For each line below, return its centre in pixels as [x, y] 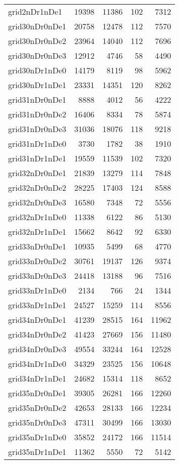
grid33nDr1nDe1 [37, 305]
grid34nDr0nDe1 [37, 320]
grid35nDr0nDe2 [37, 408]
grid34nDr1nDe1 [37, 378]
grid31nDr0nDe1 [37, 99]
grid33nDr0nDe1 [37, 246]
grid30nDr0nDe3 [37, 55]
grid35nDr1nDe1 [37, 452]
